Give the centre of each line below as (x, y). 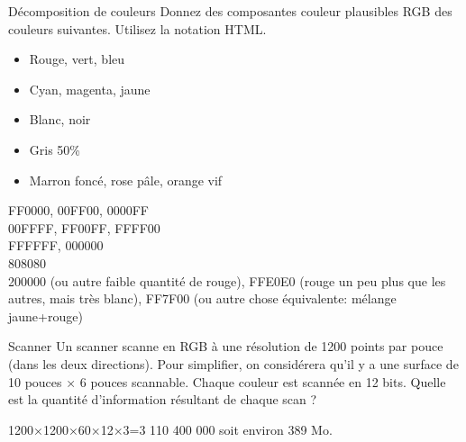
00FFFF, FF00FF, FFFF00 (84, 227)
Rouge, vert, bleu (77, 59)
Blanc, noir (60, 119)
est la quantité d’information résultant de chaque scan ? (163, 399)
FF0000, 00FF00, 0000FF (78, 210)
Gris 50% (55, 149)
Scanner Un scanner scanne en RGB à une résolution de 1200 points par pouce (226, 346)
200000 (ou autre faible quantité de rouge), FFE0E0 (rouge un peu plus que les (227, 280)
